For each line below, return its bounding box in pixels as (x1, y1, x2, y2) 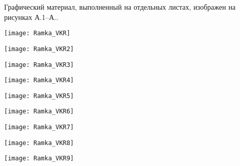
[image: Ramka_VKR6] (4, 108, 74, 115)
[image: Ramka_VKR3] (4, 61, 74, 68)
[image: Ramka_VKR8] (4, 139, 74, 147)
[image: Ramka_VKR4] (4, 77, 74, 84)
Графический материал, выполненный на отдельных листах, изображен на (4, 2, 236, 12)
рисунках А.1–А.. (4, 11, 58, 22)
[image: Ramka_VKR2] (4, 45, 74, 53)
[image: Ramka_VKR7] (4, 124, 74, 131)
